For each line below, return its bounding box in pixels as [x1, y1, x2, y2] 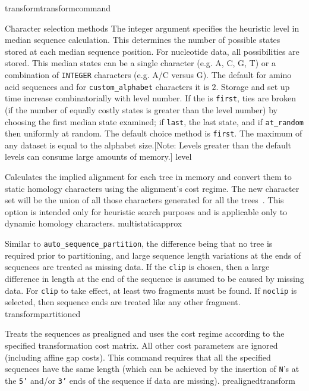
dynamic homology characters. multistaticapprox [5, 217, 182, 229]
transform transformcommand [5, 2, 111, 14]
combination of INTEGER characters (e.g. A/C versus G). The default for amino [5, 68, 292, 80]
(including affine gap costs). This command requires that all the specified [5, 350, 271, 363]
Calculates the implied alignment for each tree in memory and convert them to [5, 170, 292, 183]
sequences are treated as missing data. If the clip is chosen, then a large [5, 260, 270, 273]
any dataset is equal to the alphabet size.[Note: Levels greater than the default [5, 138, 292, 151]
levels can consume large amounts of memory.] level [5, 150, 192, 163]
